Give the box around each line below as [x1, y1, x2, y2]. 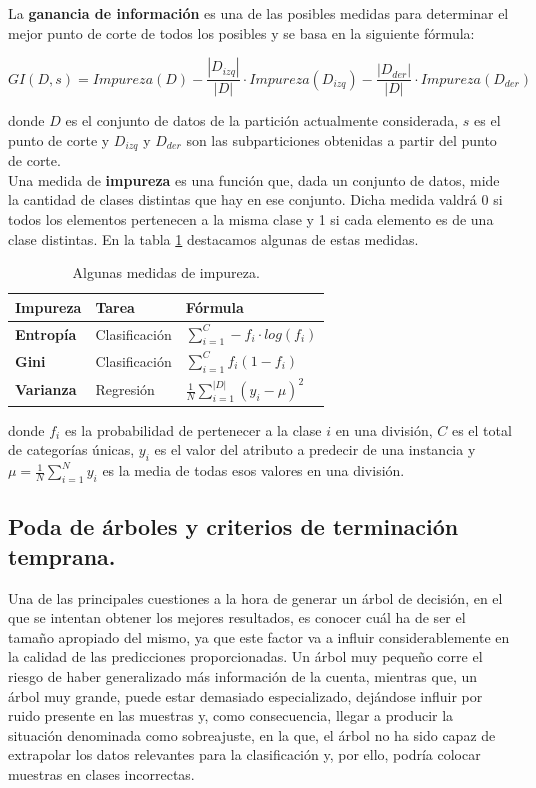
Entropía [15, 323, 77, 344]
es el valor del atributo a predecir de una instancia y [154, 439, 476, 460]
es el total [451, 419, 512, 440]
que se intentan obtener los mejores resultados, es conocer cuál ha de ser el [8, 607, 466, 628]
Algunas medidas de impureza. [72, 262, 260, 283]
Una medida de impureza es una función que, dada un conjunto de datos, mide [8, 169, 500, 190]
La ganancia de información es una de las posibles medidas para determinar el [8, 3, 509, 23]
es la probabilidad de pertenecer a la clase [64, 419, 322, 440]
